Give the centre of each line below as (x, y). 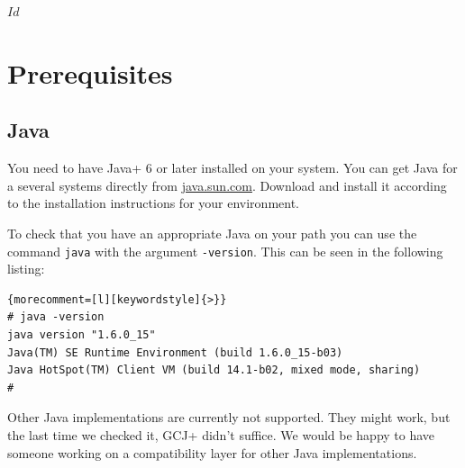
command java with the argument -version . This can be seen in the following (225, 251)
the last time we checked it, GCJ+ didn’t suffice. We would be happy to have (221, 434)
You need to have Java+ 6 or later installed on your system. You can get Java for (232, 168)
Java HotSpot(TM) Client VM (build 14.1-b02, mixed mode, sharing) (214, 370)
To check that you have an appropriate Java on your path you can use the (212, 233)
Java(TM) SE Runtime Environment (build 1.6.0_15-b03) (175, 352)
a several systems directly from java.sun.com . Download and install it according (227, 185)
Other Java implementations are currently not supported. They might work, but (229, 417)
